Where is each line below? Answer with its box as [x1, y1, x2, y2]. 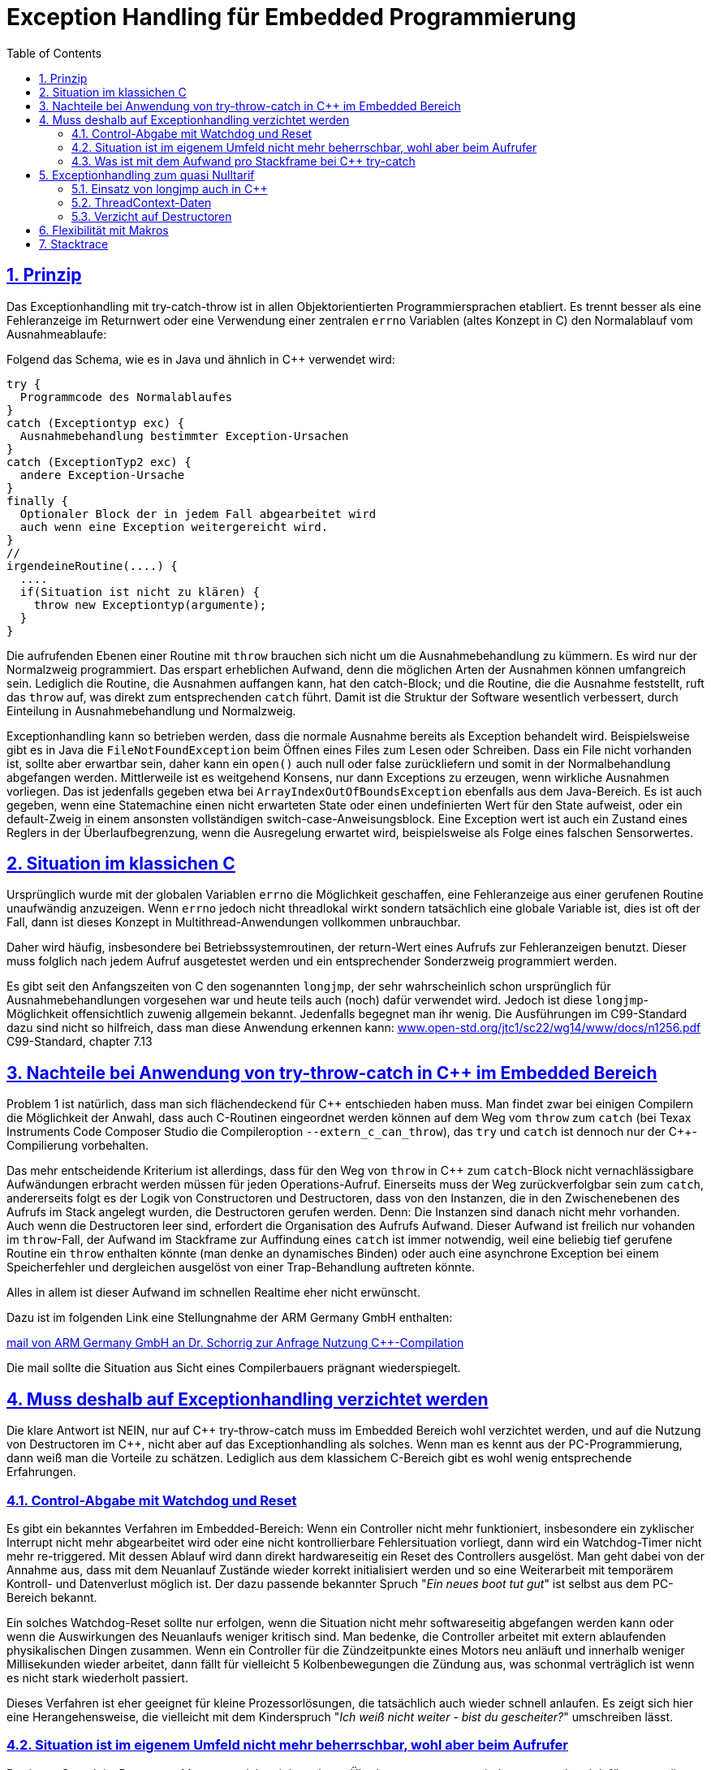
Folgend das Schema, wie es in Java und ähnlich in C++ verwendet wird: [6, 352, 395, 366]
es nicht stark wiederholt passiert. [6, 1670, 188, 1685]
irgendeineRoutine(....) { [6, 559, 178, 572]
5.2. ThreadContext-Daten [71, 195, 212, 209]
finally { [6, 494, 68, 507]
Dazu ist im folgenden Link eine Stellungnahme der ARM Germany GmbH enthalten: [6, 1310, 453, 1325]
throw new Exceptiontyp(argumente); [33, 598, 267, 611]
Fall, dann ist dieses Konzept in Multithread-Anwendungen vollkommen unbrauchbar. [6, 915, 461, 930]
